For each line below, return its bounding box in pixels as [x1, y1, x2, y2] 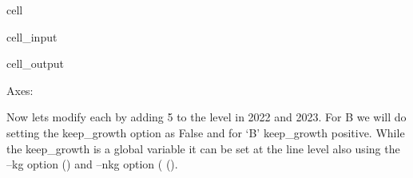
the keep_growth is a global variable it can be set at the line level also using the [6, 140, 400, 156]
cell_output [6, 55, 64, 72]
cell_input [6, 28, 58, 45]
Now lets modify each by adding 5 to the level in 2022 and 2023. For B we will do [6, 109, 407, 125]
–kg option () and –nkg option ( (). [6, 156, 178, 172]
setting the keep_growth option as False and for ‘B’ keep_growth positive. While [6, 124, 405, 140]
